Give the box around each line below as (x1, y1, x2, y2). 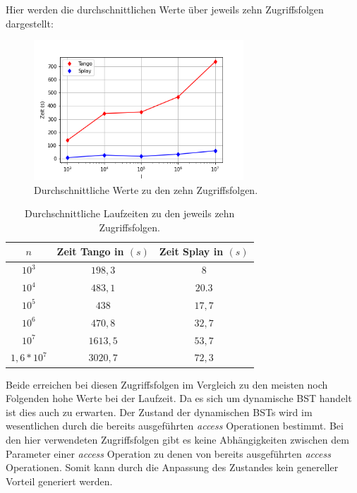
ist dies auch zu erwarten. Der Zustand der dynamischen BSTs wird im (6, 404, 313, 419)
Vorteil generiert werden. (6, 473, 113, 488)
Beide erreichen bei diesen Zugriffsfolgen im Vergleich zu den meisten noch (6, 377, 328, 391)
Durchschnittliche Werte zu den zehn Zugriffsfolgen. (34, 182, 258, 197)
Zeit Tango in (56, 244, 124, 259)
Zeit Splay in (159, 244, 224, 259)
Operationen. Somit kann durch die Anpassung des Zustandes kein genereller (6, 460, 339, 475)
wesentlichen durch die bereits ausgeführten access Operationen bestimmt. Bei (6, 418, 344, 433)
